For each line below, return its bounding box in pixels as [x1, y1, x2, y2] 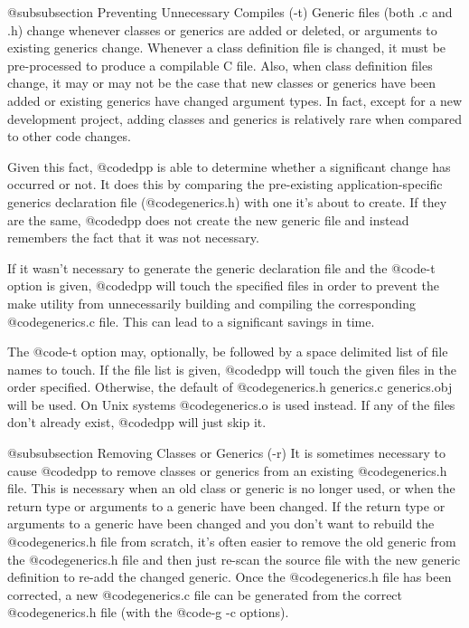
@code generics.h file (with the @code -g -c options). [7, 603, 289, 622]
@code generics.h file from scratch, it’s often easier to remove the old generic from [7, 532, 456, 551]
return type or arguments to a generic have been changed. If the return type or [7, 496, 446, 515]
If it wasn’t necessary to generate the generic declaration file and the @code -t [7, 258, 436, 277]
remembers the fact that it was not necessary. [7, 228, 259, 247]
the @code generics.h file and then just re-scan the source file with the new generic [7, 549, 461, 568]
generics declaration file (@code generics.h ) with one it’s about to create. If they [7, 192, 447, 211]
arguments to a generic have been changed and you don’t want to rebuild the [7, 514, 435, 533]
